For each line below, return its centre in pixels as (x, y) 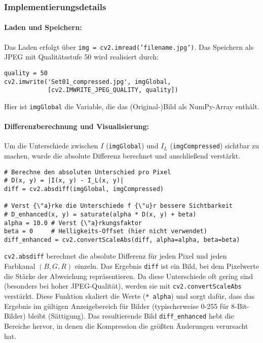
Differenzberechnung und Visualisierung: (77, 126)
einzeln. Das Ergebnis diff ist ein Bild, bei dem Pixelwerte (167, 266)
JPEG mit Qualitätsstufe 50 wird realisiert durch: (82, 57)
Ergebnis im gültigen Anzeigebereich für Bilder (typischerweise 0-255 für (117, 306)
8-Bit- (240, 306)
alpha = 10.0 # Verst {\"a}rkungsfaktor (73, 223)
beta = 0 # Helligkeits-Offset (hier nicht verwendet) (106, 231)
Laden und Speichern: (43, 27)
